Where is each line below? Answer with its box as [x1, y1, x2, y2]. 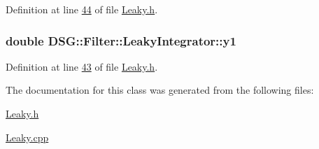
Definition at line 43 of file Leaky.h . [6, 59, 158, 73]
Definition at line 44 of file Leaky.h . [6, 2, 158, 16]
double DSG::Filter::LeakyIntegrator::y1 [6, 31, 236, 49]
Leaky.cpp [6, 129, 49, 144]
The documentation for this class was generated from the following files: [6, 83, 314, 97]
